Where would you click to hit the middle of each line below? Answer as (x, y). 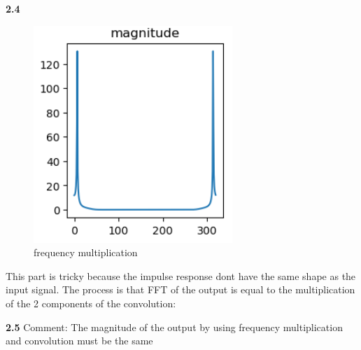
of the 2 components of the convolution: (91, 303)
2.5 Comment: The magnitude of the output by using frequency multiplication (174, 327)
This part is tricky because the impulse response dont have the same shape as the (181, 275)
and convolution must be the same (79, 341)
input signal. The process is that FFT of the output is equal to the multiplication (180, 289)
